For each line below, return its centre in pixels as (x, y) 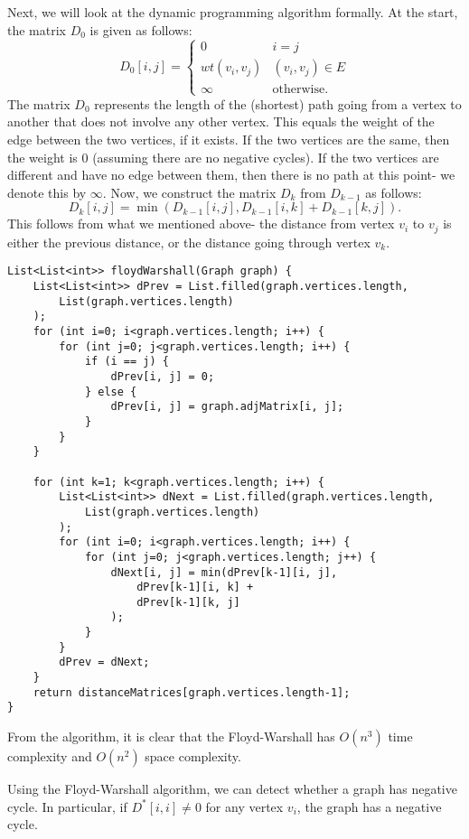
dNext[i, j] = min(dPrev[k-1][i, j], (224, 572)
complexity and (50, 756)
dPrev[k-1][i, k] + (195, 587)
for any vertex (244, 806)
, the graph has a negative (369, 806)
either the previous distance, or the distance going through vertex (189, 242)
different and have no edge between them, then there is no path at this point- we (231, 175)
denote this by (47, 192)
